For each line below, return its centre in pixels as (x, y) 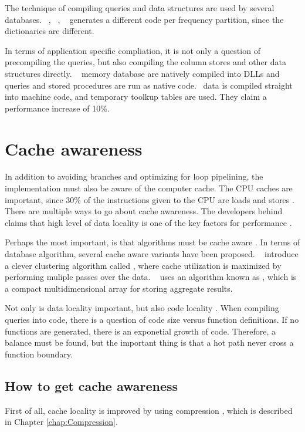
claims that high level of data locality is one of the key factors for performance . (148, 222)
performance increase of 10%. (57, 108)
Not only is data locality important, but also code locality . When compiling (142, 308)
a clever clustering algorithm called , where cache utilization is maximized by (143, 265)
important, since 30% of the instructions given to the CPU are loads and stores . (150, 199)
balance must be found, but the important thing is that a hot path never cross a (149, 342)
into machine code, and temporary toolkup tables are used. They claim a (136, 97)
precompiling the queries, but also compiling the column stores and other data (145, 62)
